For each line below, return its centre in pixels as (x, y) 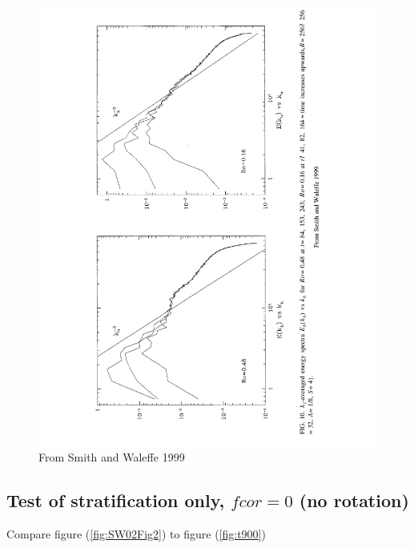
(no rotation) (354, 500)
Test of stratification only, (116, 500)
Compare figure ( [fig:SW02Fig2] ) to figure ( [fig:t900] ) (136, 534)
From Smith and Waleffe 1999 (112, 457)
